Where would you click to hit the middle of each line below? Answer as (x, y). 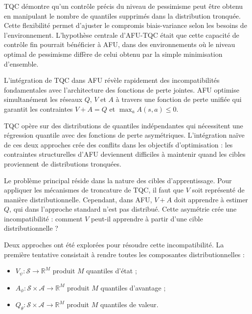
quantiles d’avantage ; (133, 287)
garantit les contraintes (38, 109)
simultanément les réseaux (43, 99)
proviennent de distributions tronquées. (63, 163)
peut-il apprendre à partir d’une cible (147, 218)
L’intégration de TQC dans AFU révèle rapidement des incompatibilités (112, 80)
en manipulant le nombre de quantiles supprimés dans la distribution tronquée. (122, 15)
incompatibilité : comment (43, 218)
